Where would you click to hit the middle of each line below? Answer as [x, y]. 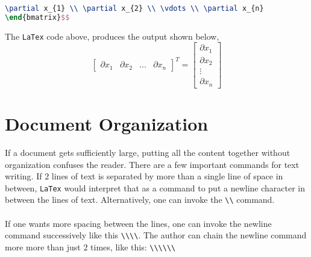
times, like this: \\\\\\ [133, 246]
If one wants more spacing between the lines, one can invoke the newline [138, 223]
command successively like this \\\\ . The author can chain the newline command [156, 235]
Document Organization [107, 124]
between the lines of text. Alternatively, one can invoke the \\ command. [140, 200]
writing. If [24, 176]
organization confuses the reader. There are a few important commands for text [152, 164]
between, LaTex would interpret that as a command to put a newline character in [155, 187]
